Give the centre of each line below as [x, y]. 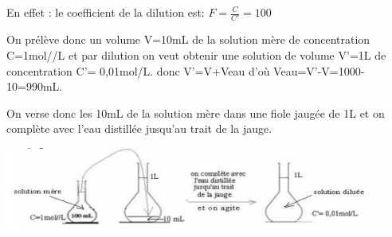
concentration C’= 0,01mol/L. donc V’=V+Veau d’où [138, 70]
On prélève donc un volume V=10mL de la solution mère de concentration [188, 39]
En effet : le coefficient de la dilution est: [106, 12]
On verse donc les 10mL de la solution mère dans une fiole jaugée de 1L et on [196, 113]
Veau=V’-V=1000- [319, 70]
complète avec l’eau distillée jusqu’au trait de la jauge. [139, 128]
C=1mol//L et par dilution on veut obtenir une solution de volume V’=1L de [196, 54]
